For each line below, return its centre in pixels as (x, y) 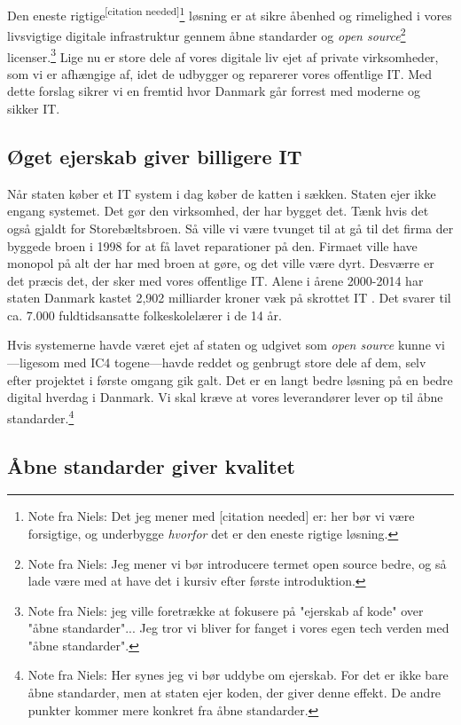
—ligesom (34, 362)
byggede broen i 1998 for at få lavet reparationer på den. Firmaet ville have (212, 245)
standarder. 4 (41, 416)
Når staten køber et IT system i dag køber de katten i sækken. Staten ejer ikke (222, 193)
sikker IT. (34, 108)
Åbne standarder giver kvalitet (151, 465)
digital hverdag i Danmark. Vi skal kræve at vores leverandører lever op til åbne (225, 397)
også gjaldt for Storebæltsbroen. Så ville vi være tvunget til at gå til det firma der (230, 228)
